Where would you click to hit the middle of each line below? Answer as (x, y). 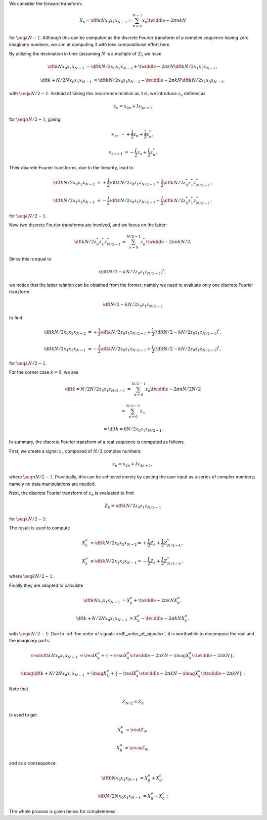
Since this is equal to (30, 259)
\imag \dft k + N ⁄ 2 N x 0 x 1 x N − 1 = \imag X (64, 674)
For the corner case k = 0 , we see (44, 372)
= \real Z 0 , (137, 730)
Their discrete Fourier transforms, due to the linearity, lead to (71, 167)
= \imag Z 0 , (136, 748)
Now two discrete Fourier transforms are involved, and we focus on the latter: (88, 225)
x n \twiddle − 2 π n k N (164, 21)
